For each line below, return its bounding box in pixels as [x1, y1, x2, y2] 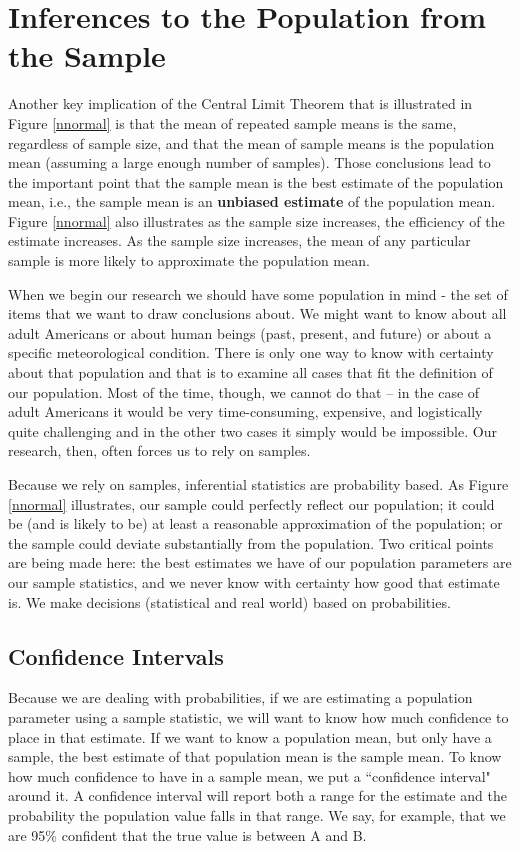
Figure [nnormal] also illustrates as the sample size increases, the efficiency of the [8, 210, 505, 231]
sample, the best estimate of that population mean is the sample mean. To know [8, 746, 502, 767]
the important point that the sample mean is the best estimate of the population [8, 171, 504, 192]
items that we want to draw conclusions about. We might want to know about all [8, 303, 507, 324]
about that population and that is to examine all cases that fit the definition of [8, 362, 493, 383]
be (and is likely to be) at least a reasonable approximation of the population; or [8, 513, 503, 534]
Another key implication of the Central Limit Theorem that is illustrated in [8, 93, 473, 114]
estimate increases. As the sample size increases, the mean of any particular [8, 230, 471, 251]
